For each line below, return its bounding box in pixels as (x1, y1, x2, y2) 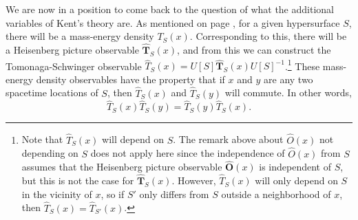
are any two (264, 71, 313, 86)
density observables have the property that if (36, 71, 225, 86)
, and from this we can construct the (177, 43, 331, 56)
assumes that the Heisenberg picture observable (21, 159, 222, 174)
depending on (21, 146, 78, 160)
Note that (21, 132, 63, 146)
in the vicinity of (21, 186, 92, 201)
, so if (101, 186, 125, 201)
